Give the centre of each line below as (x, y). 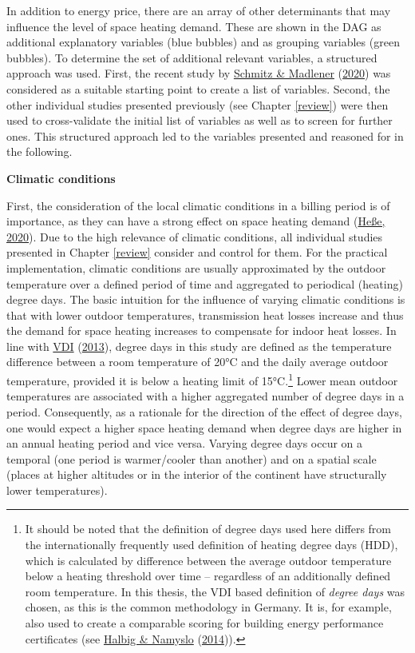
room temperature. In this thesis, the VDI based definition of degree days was (215, 591)
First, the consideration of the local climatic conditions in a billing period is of (198, 205)
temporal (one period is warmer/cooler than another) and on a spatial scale (192, 458)
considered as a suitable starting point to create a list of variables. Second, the (198, 88)
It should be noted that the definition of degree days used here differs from (208, 529)
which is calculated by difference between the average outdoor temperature (208, 560)
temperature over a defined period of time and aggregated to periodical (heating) (205, 283)
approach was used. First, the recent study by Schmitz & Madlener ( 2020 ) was (199, 73)
